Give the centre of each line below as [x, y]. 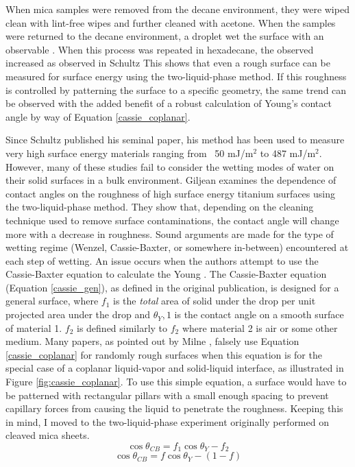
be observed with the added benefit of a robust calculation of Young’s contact [169, 103]
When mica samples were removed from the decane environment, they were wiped [177, 9]
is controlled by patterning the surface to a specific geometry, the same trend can [176, 89]
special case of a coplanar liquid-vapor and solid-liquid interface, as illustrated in [175, 368]
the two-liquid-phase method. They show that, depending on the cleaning [160, 207]
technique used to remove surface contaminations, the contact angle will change [172, 220]
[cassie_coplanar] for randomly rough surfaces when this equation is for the [164, 354]
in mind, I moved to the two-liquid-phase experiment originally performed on [167, 421]
